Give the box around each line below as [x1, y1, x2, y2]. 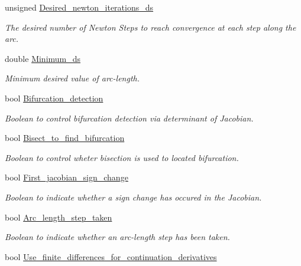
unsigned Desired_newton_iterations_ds [5, 1, 154, 13]
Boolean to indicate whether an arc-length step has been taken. [5, 231, 230, 243]
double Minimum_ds [5, 52, 81, 64]
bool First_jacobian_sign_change [5, 171, 128, 183]
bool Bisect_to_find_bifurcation [5, 132, 125, 144]
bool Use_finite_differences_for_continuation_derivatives [5, 250, 217, 262]
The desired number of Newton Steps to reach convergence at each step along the [5, 21, 296, 33]
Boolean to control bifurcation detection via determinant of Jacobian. [5, 111, 254, 124]
